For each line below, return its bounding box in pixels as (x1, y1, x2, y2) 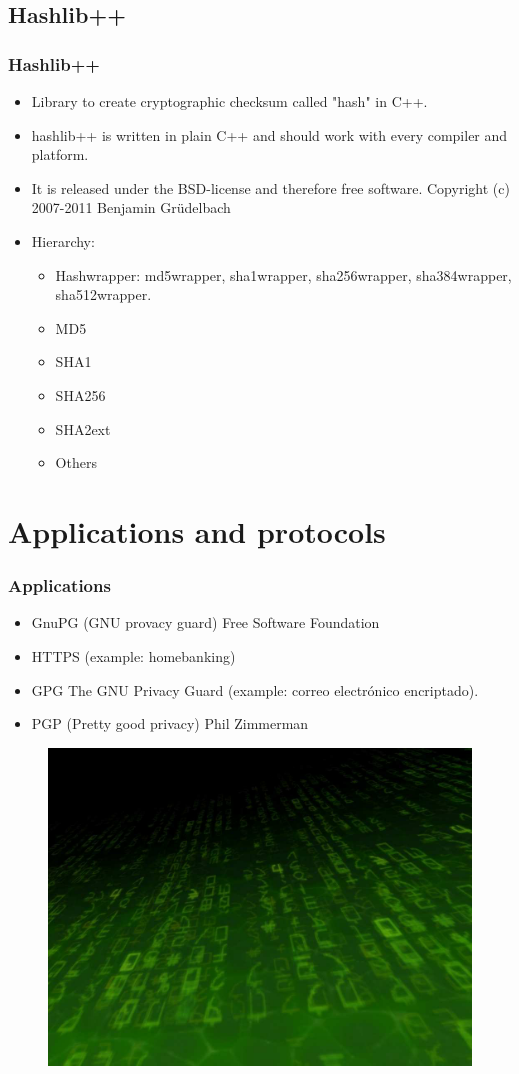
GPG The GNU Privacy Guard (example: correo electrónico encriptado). (31, 679, 479, 700)
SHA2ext (55, 418, 111, 439)
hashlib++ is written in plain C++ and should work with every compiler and (31, 124, 508, 145)
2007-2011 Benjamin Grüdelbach (31, 197, 231, 218)
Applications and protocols (8, 510, 386, 551)
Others (55, 452, 97, 473)
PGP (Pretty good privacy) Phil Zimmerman (31, 713, 309, 734)
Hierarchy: (31, 230, 95, 251)
